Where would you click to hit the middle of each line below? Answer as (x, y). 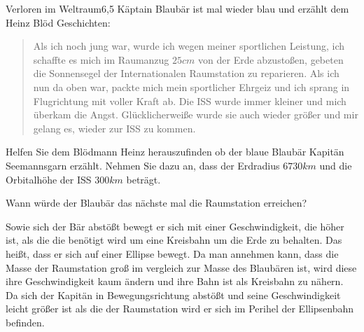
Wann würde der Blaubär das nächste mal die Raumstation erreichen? (156, 203)
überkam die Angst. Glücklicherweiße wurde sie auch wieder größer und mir (196, 115)
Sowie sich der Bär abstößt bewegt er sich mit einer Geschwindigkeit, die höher (175, 226)
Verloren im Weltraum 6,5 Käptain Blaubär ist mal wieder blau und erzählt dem (177, 8)
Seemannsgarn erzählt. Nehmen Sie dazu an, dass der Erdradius (143, 165)
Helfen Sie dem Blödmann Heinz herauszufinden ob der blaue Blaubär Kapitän (175, 152)
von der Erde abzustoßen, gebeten (271, 59)
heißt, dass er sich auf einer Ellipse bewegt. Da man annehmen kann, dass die (172, 253)
